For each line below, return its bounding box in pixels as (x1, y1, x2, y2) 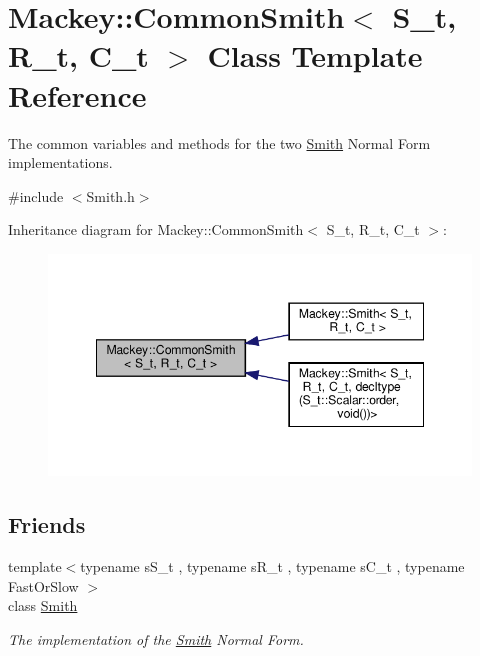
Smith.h (86, 185, 135, 206)
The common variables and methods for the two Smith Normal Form (8, 132, 431, 153)
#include (8, 185, 64, 206)
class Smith (8, 595, 78, 616)
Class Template (207, 35, 423, 76)
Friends (8, 509, 86, 540)
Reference (8, 74, 147, 115)
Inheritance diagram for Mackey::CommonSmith (8, 219, 304, 240)
